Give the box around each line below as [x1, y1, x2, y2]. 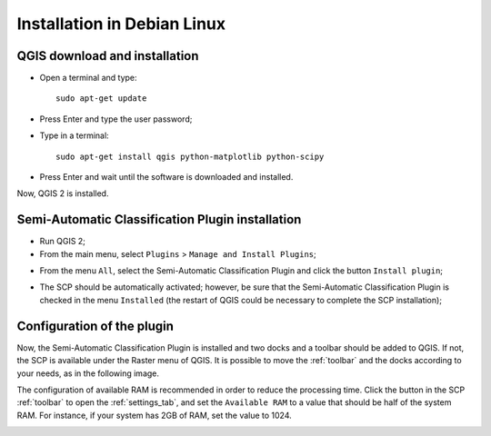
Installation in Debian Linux [16, 14, 226, 34]
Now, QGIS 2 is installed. [16, 188, 109, 199]
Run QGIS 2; [39, 236, 86, 247]
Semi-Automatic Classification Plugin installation [16, 212, 302, 227]
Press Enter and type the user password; [39, 114, 193, 124]
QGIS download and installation [16, 48, 199, 64]
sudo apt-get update [55, 94, 147, 104]
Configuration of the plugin [16, 318, 175, 333]
